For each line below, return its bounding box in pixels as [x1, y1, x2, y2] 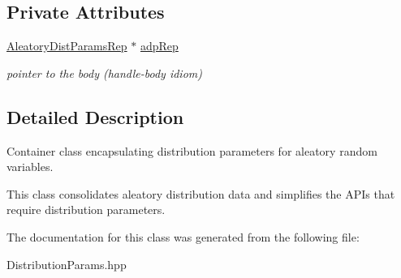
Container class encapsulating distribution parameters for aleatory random [6, 142, 377, 159]
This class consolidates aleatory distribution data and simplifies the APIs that [6, 185, 395, 202]
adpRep [140, 37, 179, 54]
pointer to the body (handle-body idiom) [6, 64, 202, 81]
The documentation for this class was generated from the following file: [6, 228, 360, 245]
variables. [6, 158, 54, 175]
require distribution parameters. [6, 201, 166, 218]
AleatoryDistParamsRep [6, 37, 127, 54]
